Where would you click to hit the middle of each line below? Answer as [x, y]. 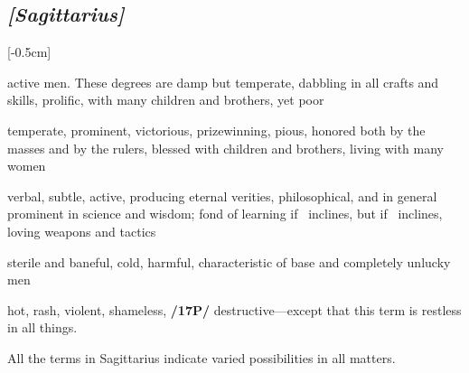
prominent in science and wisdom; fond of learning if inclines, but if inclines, [225, 214]
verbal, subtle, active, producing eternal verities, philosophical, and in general [222, 196]
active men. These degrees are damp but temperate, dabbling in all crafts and [223, 82]
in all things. [42, 327]
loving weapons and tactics [82, 231]
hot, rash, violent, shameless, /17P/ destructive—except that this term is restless [234, 309]
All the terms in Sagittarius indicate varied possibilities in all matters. [202, 357]
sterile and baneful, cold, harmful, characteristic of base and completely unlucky [229, 261]
